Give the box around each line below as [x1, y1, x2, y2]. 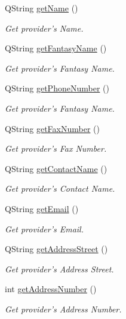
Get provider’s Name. [5, 22, 84, 34]
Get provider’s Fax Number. [5, 142, 107, 155]
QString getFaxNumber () [5, 122, 100, 134]
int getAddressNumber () [5, 283, 97, 295]
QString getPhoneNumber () [5, 82, 109, 94]
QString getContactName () [5, 162, 107, 174]
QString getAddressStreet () [5, 243, 108, 255]
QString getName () [5, 2, 78, 14]
